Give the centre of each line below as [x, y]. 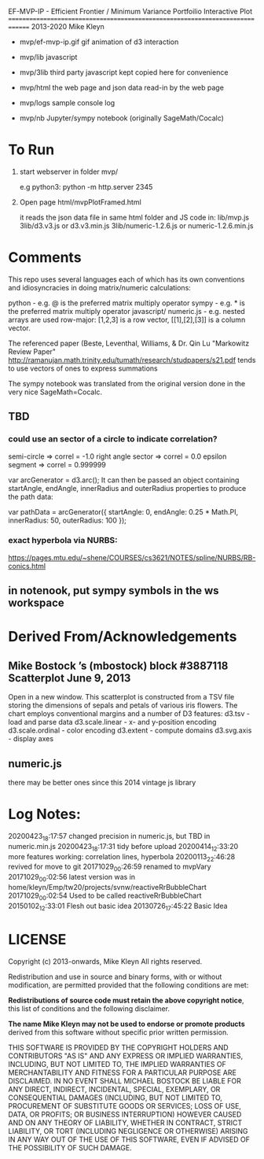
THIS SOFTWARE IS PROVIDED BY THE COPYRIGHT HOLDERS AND [119, 1047]
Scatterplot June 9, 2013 [70, 678]
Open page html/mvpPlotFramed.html [80, 202]
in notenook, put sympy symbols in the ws [114, 591]
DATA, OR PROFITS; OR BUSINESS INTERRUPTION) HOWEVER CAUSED [125, 1114]
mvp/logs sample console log [67, 103]
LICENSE [37, 939]
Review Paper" [32, 351]
